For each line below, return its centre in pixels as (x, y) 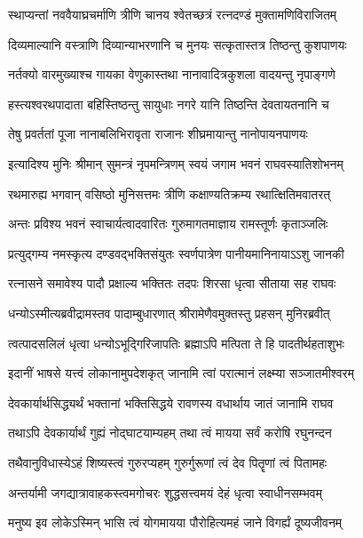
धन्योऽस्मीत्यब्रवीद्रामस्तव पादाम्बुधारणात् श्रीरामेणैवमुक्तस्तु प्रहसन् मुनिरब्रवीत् (169, 313)
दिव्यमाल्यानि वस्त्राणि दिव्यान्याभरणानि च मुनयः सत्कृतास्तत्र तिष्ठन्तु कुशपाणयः (178, 44)
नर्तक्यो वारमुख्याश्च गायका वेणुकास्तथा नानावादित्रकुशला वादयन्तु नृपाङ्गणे (172, 74)
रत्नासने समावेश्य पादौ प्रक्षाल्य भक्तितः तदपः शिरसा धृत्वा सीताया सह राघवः (172, 283)
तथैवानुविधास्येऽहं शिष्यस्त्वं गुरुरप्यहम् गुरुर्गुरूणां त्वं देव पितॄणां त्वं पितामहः (168, 462)
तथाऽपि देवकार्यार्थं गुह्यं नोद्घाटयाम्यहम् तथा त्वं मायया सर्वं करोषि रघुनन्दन (170, 433)
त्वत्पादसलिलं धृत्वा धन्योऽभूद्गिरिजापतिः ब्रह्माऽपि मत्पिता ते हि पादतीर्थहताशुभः (176, 343)
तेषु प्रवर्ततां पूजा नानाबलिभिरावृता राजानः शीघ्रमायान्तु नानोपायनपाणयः (158, 134)
